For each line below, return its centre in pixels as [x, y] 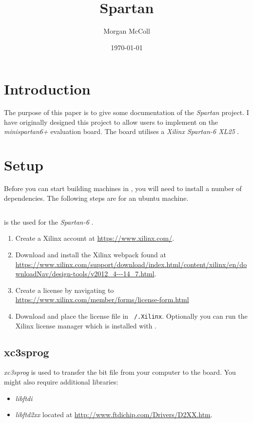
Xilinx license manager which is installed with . [86, 325]
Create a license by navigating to [65, 290]
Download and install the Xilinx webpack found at [91, 254]
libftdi [24, 398]
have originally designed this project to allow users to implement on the [111, 122]
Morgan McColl [127, 31]
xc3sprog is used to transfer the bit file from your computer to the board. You [120, 372]
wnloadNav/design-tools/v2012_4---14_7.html [85, 274]
